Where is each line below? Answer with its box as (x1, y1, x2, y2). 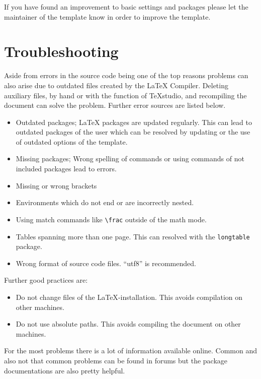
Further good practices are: (4, 275, 88, 285)
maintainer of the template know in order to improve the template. (4, 11, 211, 22)
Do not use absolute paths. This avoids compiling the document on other (16, 319, 241, 329)
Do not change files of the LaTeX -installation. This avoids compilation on (16, 291, 243, 302)
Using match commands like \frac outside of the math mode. (16, 214, 207, 224)
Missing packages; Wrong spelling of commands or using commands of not (16, 153, 244, 164)
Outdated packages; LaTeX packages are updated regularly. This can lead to (16, 116, 252, 127)
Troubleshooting (4, 41, 119, 61)
